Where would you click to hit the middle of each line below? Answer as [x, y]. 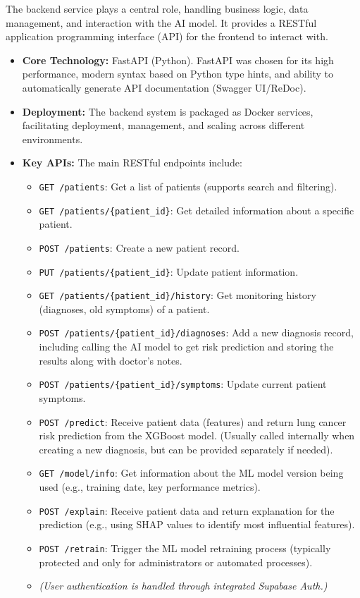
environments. [52, 139]
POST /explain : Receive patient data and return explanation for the [187, 510]
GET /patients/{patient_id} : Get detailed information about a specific [197, 210]
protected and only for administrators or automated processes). [176, 562]
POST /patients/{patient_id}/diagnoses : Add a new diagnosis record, [196, 332]
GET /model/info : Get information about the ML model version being [191, 473]
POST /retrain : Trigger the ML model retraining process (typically [185, 548]
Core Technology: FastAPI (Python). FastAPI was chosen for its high [178, 60]
